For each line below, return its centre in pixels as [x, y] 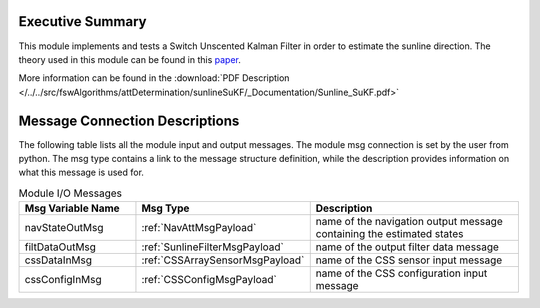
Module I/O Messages [70, 193]
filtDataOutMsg [60, 247]
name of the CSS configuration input [401, 273]
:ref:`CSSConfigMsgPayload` [209, 280]
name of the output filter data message [407, 247]
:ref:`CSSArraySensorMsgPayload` [223, 260]
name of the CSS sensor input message [409, 260]
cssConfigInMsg [63, 280]
